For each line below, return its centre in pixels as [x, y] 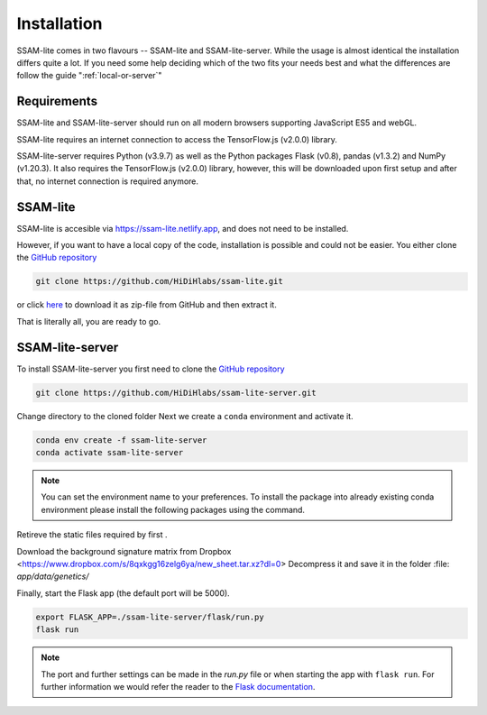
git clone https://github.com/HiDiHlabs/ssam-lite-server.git [176, 393]
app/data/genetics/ [53, 576]
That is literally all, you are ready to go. [89, 321]
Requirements [57, 101]
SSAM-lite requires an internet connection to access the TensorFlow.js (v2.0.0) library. [177, 139]
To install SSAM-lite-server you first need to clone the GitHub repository [151, 369]
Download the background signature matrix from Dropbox [124, 551]
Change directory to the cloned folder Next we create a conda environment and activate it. [185, 416]
